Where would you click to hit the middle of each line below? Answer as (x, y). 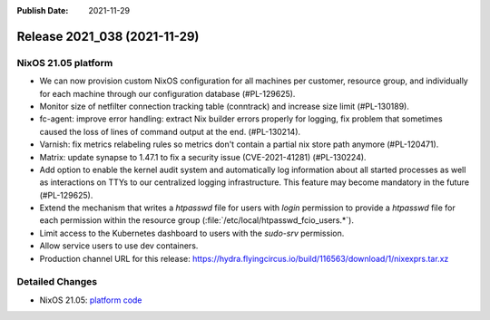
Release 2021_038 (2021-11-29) (108, 36)
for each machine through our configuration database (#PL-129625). (167, 93)
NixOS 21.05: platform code (91, 300)
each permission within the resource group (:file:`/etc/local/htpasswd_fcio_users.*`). (196, 220)
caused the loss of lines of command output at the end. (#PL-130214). (170, 131)
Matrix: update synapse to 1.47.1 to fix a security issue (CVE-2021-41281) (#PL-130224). (203, 157)
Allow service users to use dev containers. (119, 246)
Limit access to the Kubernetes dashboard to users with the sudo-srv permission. (192, 233)
